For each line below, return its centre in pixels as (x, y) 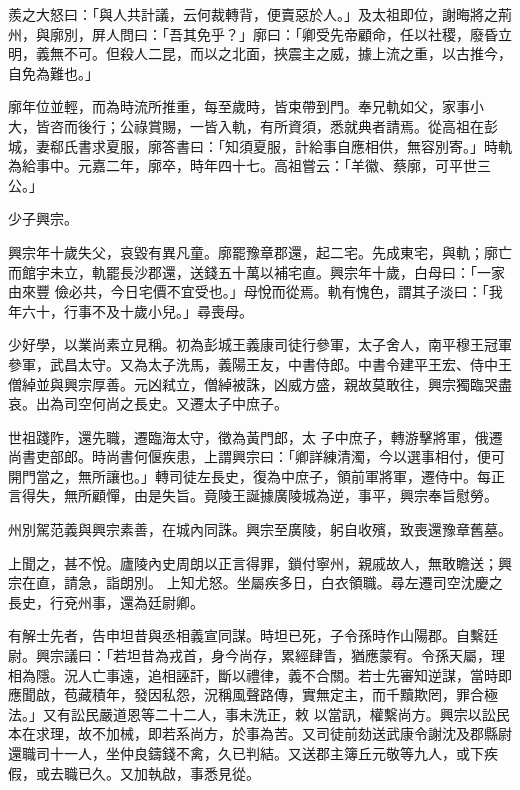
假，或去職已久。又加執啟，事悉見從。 (134, 772)
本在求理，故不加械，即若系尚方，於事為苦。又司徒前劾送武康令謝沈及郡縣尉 (260, 733)
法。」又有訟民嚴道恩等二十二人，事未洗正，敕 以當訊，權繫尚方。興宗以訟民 (259, 713)
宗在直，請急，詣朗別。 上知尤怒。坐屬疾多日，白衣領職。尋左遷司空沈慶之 (255, 582)
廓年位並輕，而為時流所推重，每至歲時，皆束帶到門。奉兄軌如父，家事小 (246, 106)
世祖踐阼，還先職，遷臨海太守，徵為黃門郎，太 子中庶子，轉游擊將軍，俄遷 (255, 436)
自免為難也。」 (53, 72)
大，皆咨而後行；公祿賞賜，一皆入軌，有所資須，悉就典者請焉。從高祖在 (246, 125)
